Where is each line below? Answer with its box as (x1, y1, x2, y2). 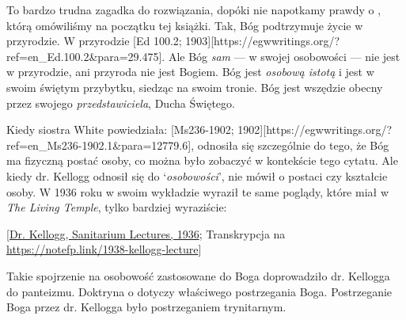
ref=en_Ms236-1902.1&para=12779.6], (6, 136, 195, 153)
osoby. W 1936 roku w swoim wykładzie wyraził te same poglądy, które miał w (6, 183, 389, 200)
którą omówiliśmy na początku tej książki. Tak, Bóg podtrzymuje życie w (6, 17, 363, 33)
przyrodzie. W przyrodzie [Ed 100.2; (6, 32, 182, 49)
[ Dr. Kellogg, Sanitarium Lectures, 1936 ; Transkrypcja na (6, 225, 286, 242)
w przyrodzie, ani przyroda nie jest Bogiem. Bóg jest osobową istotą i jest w (6, 63, 374, 80)
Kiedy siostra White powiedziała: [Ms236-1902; (6, 121, 234, 138)
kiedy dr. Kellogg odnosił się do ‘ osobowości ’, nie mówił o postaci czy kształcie (6, 167, 388, 184)
